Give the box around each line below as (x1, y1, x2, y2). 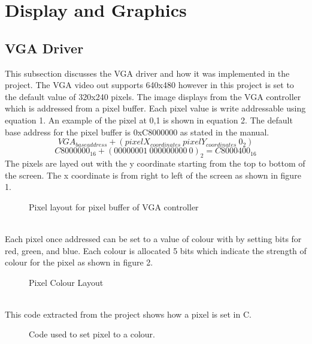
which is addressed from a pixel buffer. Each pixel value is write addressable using (5, 102, 306, 114)
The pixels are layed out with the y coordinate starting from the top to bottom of (5, 156, 305, 169)
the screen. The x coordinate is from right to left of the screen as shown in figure (5, 168, 301, 181)
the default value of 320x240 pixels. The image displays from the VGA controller (5, 90, 301, 102)
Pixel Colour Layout (29, 276, 104, 288)
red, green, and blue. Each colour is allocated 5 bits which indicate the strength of (5, 244, 307, 257)
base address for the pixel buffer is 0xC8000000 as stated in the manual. (5, 125, 269, 138)
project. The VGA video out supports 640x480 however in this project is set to (5, 79, 294, 91)
